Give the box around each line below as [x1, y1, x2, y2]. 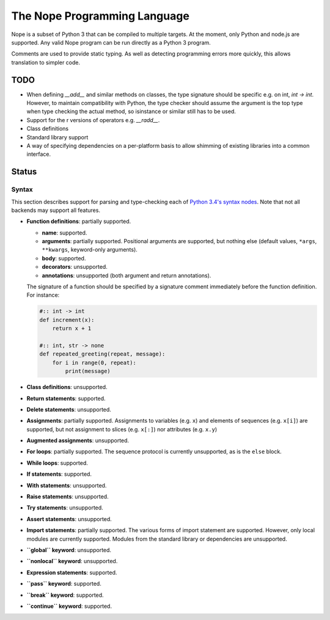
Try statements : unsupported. [26, 504, 103, 511]
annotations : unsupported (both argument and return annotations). [42, 272, 211, 279]
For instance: [26, 291, 60, 299]
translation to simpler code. [11, 59, 81, 66]
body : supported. [42, 254, 86, 262]
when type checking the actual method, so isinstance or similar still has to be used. [26, 108, 237, 115]
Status [11, 167, 37, 177]
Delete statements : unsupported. [26, 406, 111, 413]
